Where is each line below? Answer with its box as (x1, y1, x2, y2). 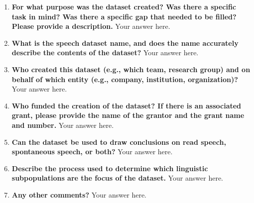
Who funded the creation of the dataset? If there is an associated (11, 100, 242, 110)
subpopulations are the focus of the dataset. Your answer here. (11, 173, 223, 183)
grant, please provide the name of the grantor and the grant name (11, 110, 245, 120)
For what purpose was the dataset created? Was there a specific (11, 1, 236, 11)
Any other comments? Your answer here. (11, 189, 146, 200)
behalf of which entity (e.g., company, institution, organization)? (11, 74, 238, 84)
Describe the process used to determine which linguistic (11, 163, 208, 173)
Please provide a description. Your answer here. (11, 21, 170, 31)
